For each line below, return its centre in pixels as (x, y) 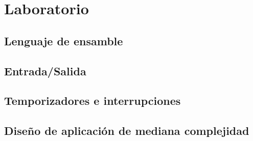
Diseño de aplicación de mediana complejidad (127, 131)
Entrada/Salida (45, 70)
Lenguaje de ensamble (64, 40)
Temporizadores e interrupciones (93, 101)
